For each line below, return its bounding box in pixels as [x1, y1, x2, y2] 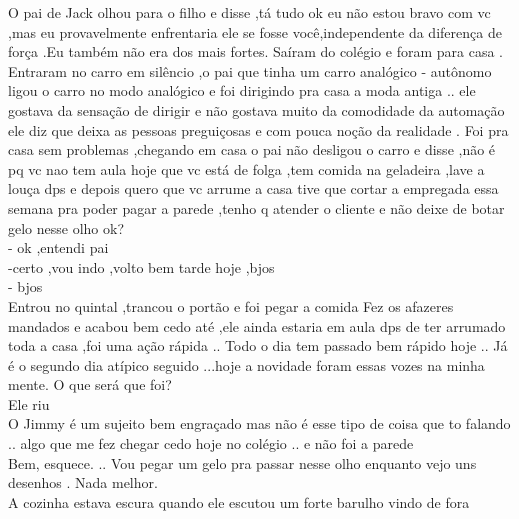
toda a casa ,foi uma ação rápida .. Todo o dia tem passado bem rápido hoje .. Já [8, 335, 508, 356]
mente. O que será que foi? [8, 374, 172, 395]
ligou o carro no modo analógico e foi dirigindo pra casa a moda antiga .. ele [8, 80, 476, 101]
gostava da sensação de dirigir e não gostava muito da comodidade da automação [8, 99, 505, 120]
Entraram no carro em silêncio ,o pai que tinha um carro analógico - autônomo [8, 60, 492, 81]
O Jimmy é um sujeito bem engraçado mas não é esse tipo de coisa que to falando [8, 413, 511, 434]
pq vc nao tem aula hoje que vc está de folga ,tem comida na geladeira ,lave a [8, 158, 485, 179]
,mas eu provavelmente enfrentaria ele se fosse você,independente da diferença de [8, 21, 502, 42]
